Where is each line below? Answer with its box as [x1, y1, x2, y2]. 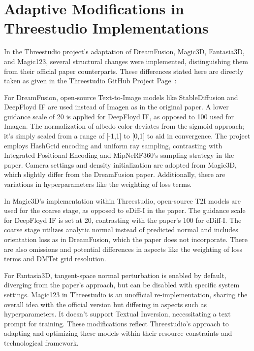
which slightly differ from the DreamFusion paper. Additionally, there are [4, 169, 225, 179]
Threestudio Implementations [4, 18, 209, 38]
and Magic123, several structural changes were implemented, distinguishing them [4, 56, 248, 66]
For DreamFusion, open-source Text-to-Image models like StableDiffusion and [4, 92, 238, 102]
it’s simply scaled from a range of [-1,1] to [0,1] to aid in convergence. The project [4, 131, 251, 141]
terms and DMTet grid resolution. [4, 253, 106, 264]
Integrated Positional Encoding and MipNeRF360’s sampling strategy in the [4, 150, 234, 160]
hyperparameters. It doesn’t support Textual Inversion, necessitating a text [4, 309, 231, 319]
